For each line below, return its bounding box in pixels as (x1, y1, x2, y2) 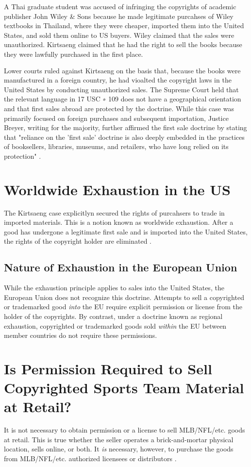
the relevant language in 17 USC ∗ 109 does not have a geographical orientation (4, 94, 241, 104)
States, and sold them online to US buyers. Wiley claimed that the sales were (4, 30, 234, 40)
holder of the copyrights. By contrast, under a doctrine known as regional (4, 311, 223, 321)
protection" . (4, 150, 41, 161)
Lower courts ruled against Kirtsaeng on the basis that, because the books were (4, 65, 241, 75)
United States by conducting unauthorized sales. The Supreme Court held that (4, 84, 239, 94)
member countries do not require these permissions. (4, 330, 157, 340)
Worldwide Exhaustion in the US (4, 179, 231, 199)
